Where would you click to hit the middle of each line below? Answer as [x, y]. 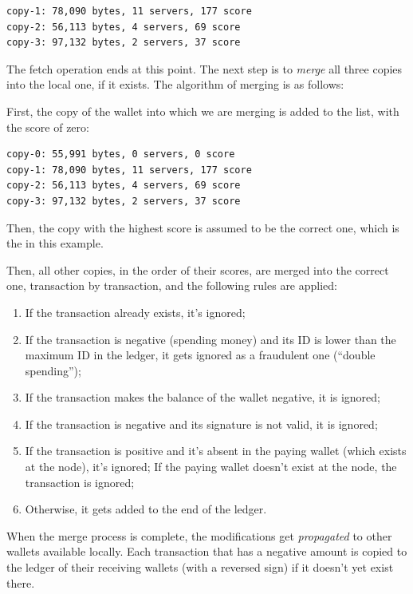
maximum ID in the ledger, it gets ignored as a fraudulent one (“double [200, 355]
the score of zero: [48, 127]
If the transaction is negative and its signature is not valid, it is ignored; [201, 424]
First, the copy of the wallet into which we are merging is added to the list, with [203, 111]
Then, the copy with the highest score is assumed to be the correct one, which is [203, 227]
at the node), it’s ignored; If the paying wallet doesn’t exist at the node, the [211, 467]
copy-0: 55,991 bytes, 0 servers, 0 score [121, 154]
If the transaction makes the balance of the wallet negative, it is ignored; [203, 397]
